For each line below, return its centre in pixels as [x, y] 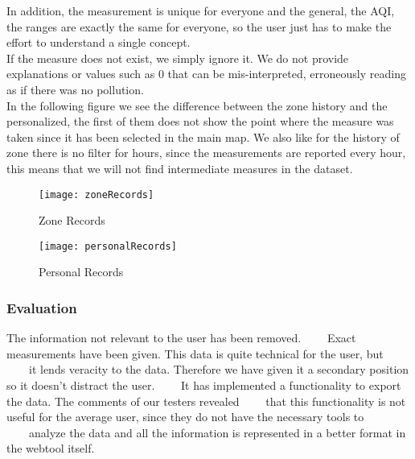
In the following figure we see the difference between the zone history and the [197, 105]
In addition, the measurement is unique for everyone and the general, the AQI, [201, 10]
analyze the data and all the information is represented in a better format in [217, 432]
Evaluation [42, 307]
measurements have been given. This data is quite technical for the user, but [195, 353]
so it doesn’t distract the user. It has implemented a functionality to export [204, 385]
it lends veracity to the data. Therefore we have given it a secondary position [219, 369]
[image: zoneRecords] [97, 194]
